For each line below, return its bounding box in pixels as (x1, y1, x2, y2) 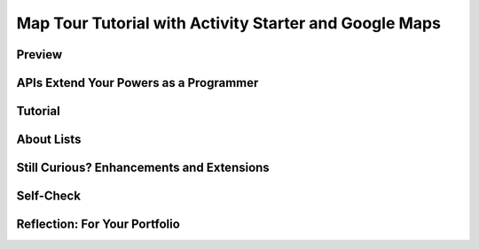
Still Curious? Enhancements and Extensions (16, 160, 270, 175)
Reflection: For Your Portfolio (16, 217, 181, 232)
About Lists (16, 132, 82, 147)
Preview (16, 47, 63, 62)
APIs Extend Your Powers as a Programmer (16, 75, 259, 90)
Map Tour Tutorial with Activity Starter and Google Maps (16, 13, 441, 33)
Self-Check (16, 189, 82, 204)
